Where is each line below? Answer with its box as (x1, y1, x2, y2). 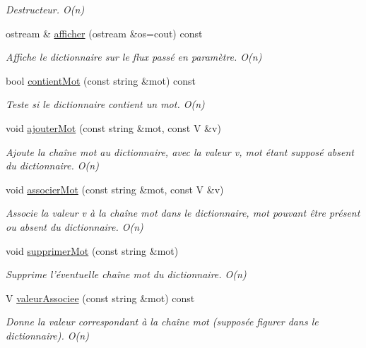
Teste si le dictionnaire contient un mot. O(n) (6, 97, 205, 112)
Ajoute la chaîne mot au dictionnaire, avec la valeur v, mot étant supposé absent (6, 144, 354, 159)
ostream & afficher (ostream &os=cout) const (6, 25, 203, 40)
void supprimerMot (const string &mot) (6, 243, 179, 258)
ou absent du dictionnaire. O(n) (6, 219, 143, 234)
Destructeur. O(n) (6, 2, 85, 16)
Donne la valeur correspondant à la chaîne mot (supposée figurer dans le (6, 314, 319, 329)
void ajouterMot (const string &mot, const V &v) (6, 120, 221, 135)
